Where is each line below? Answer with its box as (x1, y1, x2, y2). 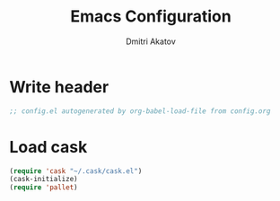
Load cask (9, 136, 88, 157)
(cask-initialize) (9, 175, 78, 184)
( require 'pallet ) (9, 183, 78, 192)
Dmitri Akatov (125, 36, 177, 47)
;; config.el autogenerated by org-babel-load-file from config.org (9, 106, 271, 116)
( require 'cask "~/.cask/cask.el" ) (9, 166, 143, 176)
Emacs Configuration (70, 6, 232, 27)
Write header (9, 76, 109, 97)
